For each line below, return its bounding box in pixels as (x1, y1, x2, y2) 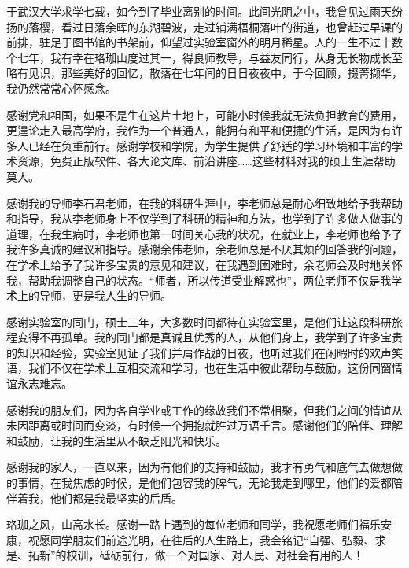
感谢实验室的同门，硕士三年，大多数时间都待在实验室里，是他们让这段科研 (6, 313, 392, 330)
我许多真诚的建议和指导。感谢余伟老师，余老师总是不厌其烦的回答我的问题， (6, 241, 403, 257)
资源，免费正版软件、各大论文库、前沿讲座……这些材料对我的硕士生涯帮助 (17, 153, 396, 169)
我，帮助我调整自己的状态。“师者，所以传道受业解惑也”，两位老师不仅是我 (6, 271, 392, 288)
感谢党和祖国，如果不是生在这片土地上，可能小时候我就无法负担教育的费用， (6, 106, 403, 123)
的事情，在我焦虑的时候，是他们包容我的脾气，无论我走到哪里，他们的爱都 (6, 474, 392, 491)
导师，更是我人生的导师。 (39, 287, 171, 304)
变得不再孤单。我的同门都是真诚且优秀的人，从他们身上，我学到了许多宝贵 (17, 329, 403, 345)
